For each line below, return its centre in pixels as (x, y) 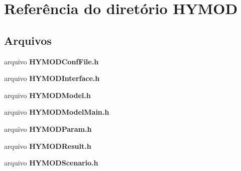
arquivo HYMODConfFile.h (51, 61)
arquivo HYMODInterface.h (52, 78)
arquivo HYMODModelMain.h (57, 112)
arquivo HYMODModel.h (47, 95)
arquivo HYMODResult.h (48, 146)
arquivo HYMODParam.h (48, 129)
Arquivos (28, 40)
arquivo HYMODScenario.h (51, 163)
